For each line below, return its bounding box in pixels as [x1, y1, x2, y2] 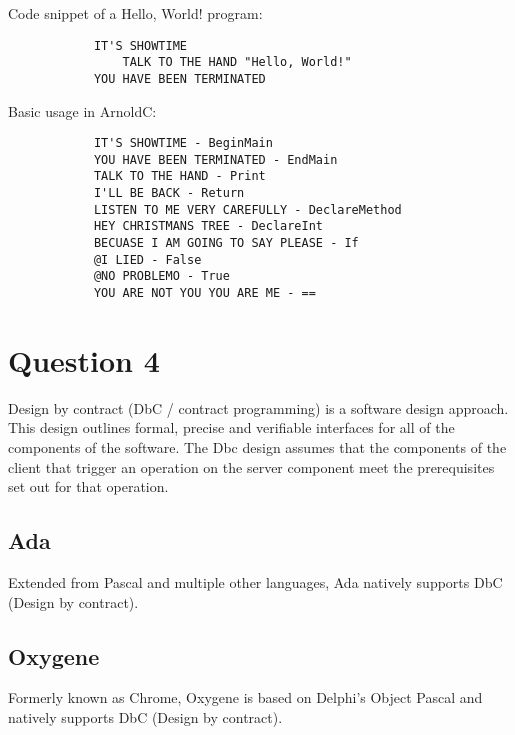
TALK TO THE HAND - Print [93, 169, 266, 184]
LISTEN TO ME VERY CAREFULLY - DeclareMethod [93, 202, 402, 217]
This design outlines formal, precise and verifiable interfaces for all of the [8, 417, 455, 438]
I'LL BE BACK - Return [93, 186, 245, 201]
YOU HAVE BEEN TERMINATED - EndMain [93, 152, 338, 167]
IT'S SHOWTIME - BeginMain [93, 136, 273, 151]
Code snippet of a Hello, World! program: [8, 3, 263, 23]
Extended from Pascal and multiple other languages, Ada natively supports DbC [8, 572, 503, 593]
